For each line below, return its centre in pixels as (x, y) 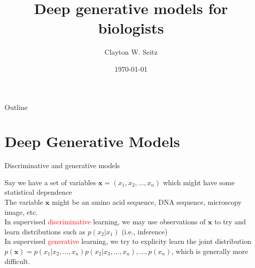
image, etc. (21, 212)
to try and (230, 222)
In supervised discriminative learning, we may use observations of (105, 222)
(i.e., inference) (145, 231)
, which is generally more (210, 251)
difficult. (17, 261)
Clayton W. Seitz (131, 52)
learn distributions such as (45, 231)
